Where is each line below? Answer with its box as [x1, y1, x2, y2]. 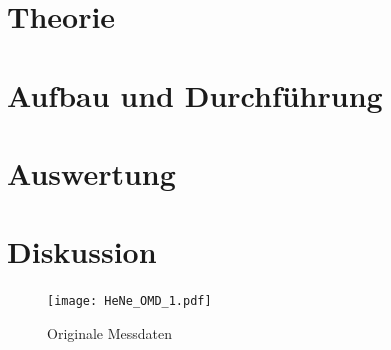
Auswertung [7, 152, 176, 193]
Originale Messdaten [47, 322, 173, 343]
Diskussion [7, 231, 157, 272]
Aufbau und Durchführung [7, 74, 383, 115]
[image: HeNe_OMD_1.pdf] [47, 294, 212, 309]
